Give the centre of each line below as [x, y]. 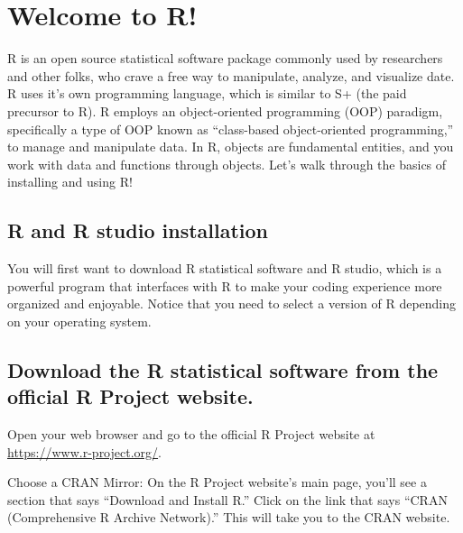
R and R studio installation [138, 230]
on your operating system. [79, 321]
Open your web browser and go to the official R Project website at [191, 434]
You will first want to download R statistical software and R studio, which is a [225, 268]
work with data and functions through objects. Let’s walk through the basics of [227, 164]
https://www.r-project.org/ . [84, 451]
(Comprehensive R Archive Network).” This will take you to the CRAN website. [229, 517]
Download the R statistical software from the [223, 369]
